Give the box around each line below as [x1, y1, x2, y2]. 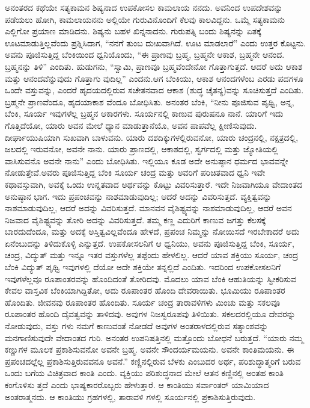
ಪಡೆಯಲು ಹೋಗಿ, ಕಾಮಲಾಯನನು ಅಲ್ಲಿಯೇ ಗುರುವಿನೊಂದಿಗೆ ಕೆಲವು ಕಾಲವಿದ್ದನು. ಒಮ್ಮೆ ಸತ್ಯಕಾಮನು [5, 13, 285, 25]
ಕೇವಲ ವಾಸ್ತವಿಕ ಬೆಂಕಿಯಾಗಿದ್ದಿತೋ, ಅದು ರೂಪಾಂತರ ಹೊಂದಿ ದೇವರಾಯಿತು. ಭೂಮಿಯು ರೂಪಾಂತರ [5, 284, 285, 297]
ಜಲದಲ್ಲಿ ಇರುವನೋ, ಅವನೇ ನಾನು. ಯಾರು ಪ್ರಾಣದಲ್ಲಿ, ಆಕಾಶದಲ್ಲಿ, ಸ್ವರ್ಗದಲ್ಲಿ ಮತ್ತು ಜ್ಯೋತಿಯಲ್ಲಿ [5, 143, 278, 155]
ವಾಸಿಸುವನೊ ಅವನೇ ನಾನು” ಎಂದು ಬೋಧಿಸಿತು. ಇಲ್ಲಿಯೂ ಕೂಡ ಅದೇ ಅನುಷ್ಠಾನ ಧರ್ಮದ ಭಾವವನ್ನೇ [5, 154, 288, 167]
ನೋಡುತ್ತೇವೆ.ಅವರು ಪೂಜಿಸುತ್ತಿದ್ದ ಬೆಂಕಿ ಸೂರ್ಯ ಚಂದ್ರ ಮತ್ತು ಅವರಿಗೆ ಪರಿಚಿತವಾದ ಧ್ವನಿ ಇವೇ [5, 166, 266, 179]
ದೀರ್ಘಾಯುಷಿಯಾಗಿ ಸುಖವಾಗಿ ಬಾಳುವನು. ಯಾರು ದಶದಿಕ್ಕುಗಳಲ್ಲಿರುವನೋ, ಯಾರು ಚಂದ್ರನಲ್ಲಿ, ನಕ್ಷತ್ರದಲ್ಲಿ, [5, 131, 299, 143]
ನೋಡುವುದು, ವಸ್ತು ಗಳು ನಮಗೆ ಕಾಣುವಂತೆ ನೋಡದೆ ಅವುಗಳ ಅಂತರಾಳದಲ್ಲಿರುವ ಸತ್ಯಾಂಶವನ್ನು [5, 320, 269, 332]
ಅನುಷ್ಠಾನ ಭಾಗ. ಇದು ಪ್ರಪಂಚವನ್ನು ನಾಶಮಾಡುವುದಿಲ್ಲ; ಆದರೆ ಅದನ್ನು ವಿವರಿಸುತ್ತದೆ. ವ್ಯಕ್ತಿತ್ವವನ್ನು [5, 190, 272, 202]
